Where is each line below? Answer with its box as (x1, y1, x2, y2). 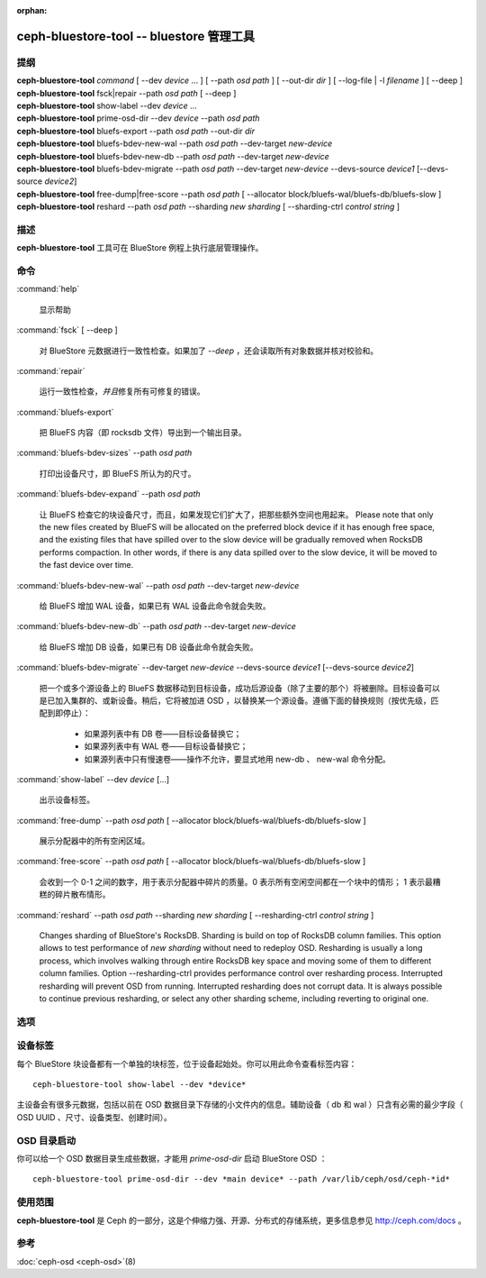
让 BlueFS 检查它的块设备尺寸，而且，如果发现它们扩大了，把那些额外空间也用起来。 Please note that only (39, 509, 434, 520)
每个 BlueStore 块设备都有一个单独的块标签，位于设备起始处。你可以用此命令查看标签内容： (16, 1058, 357, 1069)
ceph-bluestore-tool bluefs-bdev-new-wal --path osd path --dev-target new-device (16, 138, 333, 149)
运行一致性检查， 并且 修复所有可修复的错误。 (39, 386, 205, 397)
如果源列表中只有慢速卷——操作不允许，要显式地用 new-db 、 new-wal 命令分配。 (84, 753, 391, 764)
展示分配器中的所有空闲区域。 (39, 835, 150, 846)
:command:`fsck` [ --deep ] (16, 324, 119, 335)
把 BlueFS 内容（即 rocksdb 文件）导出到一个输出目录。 (39, 427, 247, 438)
